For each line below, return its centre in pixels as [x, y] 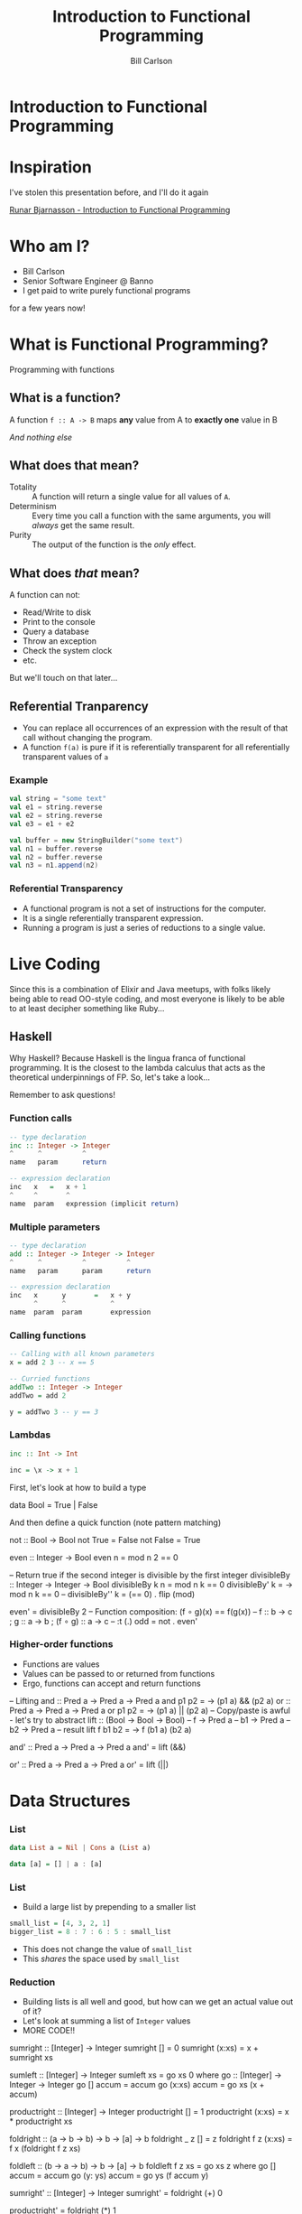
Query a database [56, 632]
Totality [23, 487]
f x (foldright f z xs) [45, 2149]
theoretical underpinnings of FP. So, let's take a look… [110, 1077]
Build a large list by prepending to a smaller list [109, 1907]
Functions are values [61, 1664]
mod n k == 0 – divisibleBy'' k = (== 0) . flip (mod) [102, 1594]
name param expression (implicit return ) [94, 1204]
